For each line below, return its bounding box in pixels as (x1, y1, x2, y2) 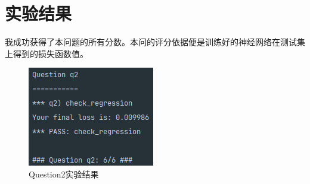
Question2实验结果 (29, 167, 99, 180)
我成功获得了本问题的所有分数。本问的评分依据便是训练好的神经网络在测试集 (5, 36, 305, 48)
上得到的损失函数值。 (5, 47, 88, 59)
